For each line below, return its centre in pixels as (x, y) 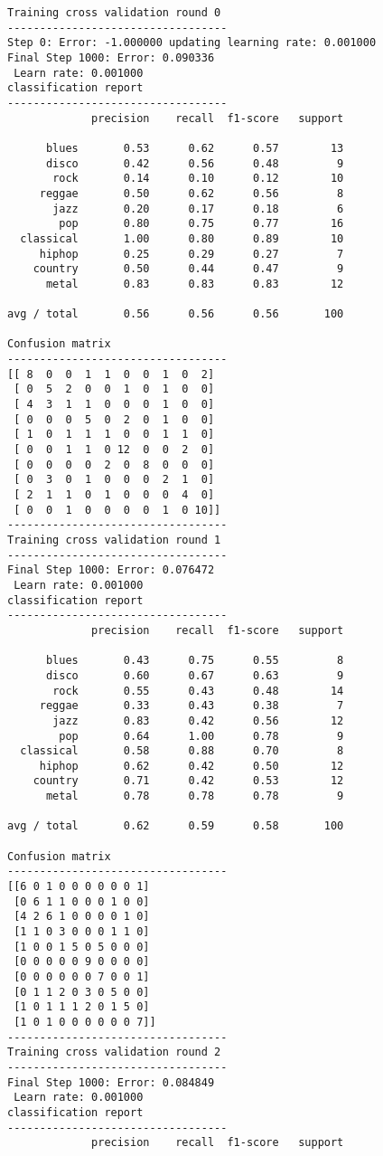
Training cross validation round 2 (114, 1052)
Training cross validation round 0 (114, 13)
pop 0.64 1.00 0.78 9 (201, 736)
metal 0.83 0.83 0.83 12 (195, 284)
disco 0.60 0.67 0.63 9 (195, 675)
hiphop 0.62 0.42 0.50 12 (191, 766)
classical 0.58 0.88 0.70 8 (182, 751)
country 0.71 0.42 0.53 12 (188, 781)
